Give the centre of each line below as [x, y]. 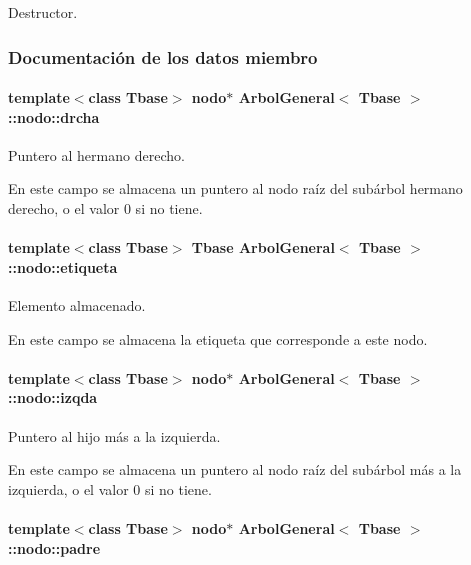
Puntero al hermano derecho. [96, 154]
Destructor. [43, 12]
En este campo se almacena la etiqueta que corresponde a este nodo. [218, 338]
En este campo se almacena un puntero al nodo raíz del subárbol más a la [235, 469]
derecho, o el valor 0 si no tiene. [105, 208]
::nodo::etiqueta [63, 266]
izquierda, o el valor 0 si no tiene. [110, 488]
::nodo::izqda [53, 397]
